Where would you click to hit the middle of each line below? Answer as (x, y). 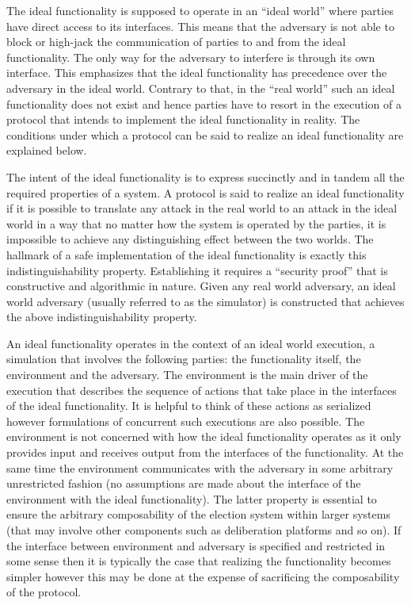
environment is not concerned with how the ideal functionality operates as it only (204, 437)
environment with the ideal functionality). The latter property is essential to (192, 498)
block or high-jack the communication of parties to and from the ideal (176, 42)
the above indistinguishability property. (102, 317)
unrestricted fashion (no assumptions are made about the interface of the (184, 483)
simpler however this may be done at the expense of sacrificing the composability (203, 576)
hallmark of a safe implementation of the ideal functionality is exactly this (186, 254)
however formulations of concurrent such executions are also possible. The (186, 421)
